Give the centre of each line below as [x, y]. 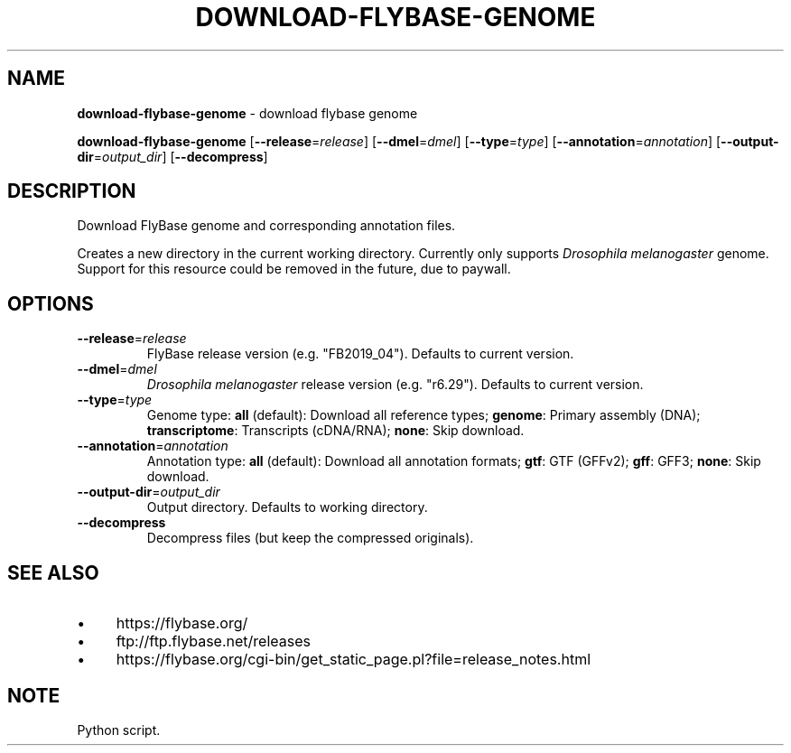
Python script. [119, 730]
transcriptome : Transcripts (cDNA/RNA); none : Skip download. [335, 431]
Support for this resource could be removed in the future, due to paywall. [294, 269]
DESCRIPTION [72, 191]
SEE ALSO [53, 572]
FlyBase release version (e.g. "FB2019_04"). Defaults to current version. [360, 354]
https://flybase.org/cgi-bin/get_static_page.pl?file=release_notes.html [354, 660]
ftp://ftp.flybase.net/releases [213, 641]
